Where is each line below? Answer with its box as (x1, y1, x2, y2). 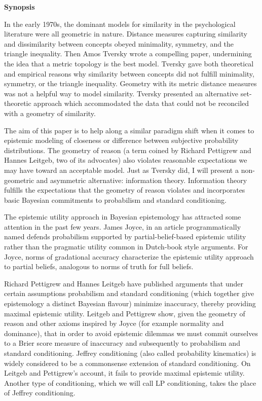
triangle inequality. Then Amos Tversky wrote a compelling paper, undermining (4, 48, 252, 59)
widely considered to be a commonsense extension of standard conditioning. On (4, 357, 251, 368)
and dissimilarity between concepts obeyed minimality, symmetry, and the (4, 38, 234, 49)
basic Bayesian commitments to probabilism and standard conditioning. (4, 194, 227, 205)
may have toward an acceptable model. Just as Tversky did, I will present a (4, 164, 239, 175)
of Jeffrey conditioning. (4, 387, 76, 398)
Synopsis (4, 2, 35, 12)
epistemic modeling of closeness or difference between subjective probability (4, 135, 239, 145)
